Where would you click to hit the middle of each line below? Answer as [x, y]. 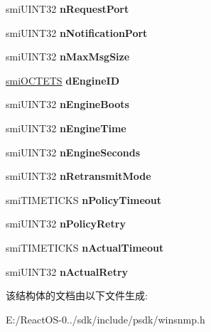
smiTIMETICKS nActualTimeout [85, 247]
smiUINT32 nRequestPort [67, 9]
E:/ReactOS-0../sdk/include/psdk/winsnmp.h [105, 319]
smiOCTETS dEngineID [63, 80]
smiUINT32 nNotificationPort [77, 32]
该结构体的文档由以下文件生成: [77, 295]
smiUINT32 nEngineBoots [67, 104]
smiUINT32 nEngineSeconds [73, 152]
